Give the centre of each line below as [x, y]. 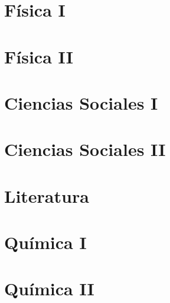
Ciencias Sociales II [85, 149]
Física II [39, 56]
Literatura [47, 195]
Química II [49, 288]
